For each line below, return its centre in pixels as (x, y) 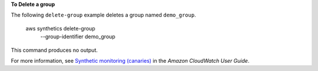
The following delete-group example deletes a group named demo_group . (104, 15)
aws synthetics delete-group (60, 28)
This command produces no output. (54, 50)
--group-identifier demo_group (78, 37)
